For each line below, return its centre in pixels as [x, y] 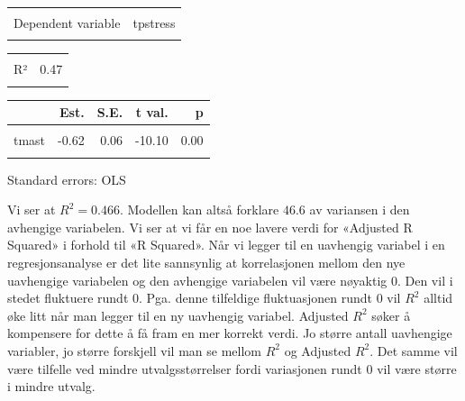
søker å [391, 315]
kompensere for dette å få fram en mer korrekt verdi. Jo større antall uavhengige [230, 333]
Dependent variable [67, 23]
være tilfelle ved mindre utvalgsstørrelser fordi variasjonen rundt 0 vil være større [232, 368]
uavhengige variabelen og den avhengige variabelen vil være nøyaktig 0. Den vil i [230, 280]
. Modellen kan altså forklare [199, 210]
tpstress [154, 23]
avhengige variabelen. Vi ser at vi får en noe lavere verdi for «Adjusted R [210, 227]
